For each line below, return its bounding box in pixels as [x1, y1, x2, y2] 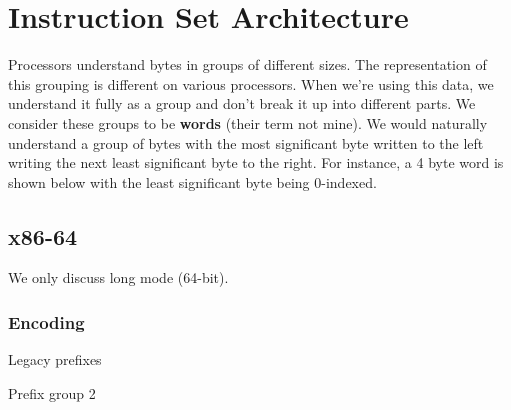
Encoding [8, 310, 85, 334]
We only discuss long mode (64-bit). [8, 267, 229, 288]
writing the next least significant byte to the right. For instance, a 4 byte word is [8, 152, 504, 173]
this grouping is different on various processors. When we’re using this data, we [8, 73, 494, 94]
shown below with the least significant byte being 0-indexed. [8, 171, 377, 192]
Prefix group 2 [8, 382, 96, 403]
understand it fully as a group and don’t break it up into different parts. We [8, 93, 476, 114]
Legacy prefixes [8, 349, 102, 370]
